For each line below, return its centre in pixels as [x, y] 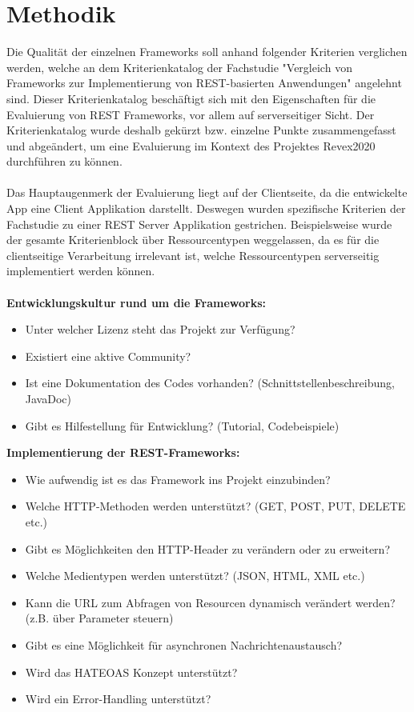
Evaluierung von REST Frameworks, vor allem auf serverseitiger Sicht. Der [191, 114]
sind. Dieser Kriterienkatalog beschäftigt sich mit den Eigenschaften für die [191, 98]
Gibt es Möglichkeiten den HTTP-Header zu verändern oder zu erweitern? [207, 548]
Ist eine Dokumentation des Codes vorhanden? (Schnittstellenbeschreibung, [210, 383]
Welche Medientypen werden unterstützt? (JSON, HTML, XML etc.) [195, 576]
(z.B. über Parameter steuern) [99, 618]
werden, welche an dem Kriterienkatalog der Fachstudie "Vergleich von [179, 67]
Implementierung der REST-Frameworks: [123, 452]
